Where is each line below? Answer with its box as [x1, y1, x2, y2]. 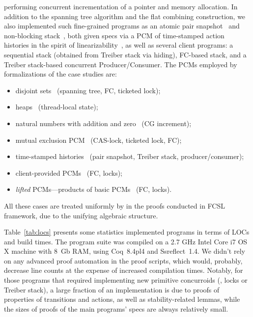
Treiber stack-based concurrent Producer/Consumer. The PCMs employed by [4, 59, 237, 69]
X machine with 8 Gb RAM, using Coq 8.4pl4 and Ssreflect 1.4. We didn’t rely [4, 246, 245, 256]
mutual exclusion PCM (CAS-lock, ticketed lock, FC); [15, 134, 182, 145]
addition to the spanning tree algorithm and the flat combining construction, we [4, 11, 246, 21]
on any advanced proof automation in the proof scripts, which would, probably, [4, 255, 243, 265]
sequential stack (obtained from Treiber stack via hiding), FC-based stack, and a [4, 49, 247, 59]
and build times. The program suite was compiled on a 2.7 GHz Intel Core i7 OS [4, 236, 248, 246]
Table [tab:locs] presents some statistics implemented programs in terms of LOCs [4, 227, 250, 237]
